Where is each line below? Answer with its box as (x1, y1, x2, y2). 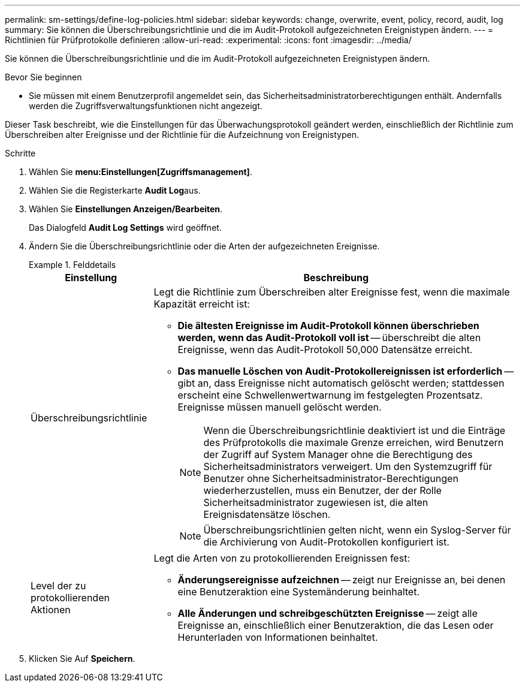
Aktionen (31, 604, 71, 616)
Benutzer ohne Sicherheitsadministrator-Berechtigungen (203, 472, 458, 484)
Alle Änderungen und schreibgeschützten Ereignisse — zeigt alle (177, 607, 478, 619)
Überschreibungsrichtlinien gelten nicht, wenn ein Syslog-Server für (203, 524, 511, 536)
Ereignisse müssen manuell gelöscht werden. (177, 401, 382, 413)
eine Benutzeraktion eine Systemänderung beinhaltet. (177, 586, 420, 598)
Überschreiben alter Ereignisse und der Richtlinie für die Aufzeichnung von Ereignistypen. (5, 129, 359, 140)
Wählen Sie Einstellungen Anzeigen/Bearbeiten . (29, 204, 223, 214)
